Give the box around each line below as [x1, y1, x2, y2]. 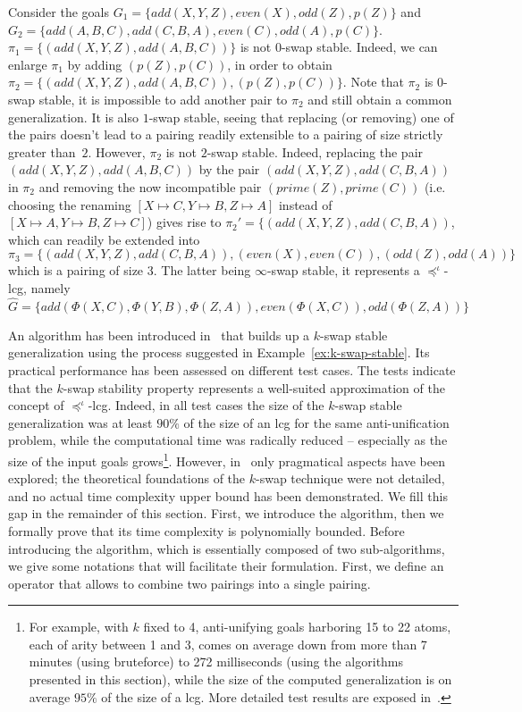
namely [30, 278, 71, 297]
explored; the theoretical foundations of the [8, 469, 246, 488]
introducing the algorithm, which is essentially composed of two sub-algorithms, [8, 539, 445, 557]
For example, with [29, 617, 129, 636]
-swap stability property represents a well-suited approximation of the [63, 378, 445, 397]
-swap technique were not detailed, [255, 469, 445, 488]
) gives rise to [147, 213, 222, 231]
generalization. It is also [8, 107, 139, 126]
